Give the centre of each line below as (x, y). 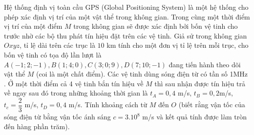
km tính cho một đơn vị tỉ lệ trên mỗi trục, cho (178, 45)
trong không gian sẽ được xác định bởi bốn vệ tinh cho (156, 26)
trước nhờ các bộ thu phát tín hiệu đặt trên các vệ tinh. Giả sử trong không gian (126, 35)
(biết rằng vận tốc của (212, 105)
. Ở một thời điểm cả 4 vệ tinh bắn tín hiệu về (74, 83)
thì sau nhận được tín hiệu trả (200, 83)
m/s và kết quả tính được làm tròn (194, 116)
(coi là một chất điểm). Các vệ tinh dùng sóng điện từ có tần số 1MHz (142, 74)
